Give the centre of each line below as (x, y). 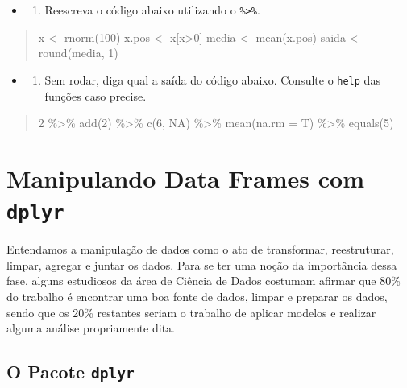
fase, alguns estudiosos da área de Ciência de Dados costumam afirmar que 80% (203, 281)
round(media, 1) (78, 53)
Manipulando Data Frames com (186, 177)
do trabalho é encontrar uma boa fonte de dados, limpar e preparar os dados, (197, 296)
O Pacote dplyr (71, 371)
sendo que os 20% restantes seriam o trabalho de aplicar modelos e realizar (191, 312)
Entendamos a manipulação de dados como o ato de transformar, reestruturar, (200, 249)
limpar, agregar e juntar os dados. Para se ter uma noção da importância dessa (202, 264)
